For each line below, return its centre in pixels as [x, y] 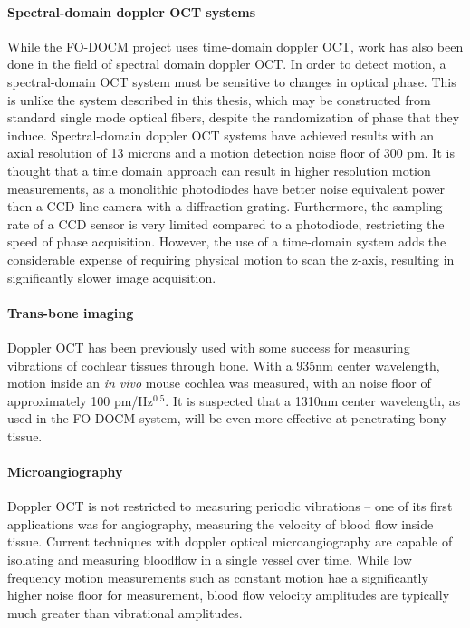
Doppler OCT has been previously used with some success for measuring [209, 347]
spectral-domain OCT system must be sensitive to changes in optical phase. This [232, 81]
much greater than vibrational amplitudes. [125, 612]
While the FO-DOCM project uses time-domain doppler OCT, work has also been [235, 46]
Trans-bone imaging [71, 312]
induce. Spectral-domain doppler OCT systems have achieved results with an [221, 135]
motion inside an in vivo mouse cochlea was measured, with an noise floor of [219, 383]
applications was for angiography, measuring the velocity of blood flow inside [221, 523]
